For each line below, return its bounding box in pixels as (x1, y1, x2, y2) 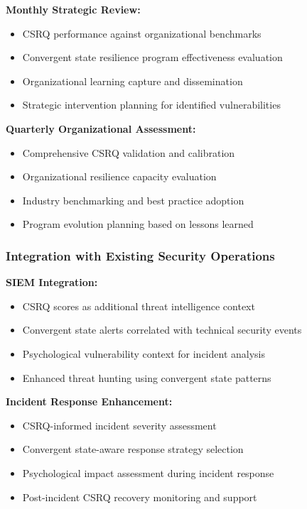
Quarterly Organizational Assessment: (6, 121, 196, 136)
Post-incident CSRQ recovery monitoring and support (22, 489, 257, 504)
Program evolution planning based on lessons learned (22, 217, 254, 231)
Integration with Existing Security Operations (6, 246, 275, 264)
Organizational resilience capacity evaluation (22, 169, 217, 184)
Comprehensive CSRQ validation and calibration (22, 145, 235, 160)
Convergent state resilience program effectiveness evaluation (22, 50, 283, 65)
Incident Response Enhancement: (6, 394, 173, 409)
